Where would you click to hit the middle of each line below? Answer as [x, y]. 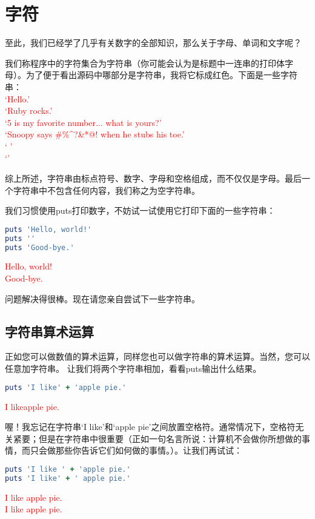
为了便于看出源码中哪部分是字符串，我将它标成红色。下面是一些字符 [161, 75]
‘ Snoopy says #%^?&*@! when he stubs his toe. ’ [95, 134]
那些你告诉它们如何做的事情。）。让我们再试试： [149, 450]
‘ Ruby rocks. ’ [29, 111]
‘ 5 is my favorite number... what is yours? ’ [83, 122]
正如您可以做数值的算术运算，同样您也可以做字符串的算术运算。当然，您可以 [157, 356]
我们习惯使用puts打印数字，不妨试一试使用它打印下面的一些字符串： [140, 210]
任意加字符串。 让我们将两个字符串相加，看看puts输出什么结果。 [133, 369]
